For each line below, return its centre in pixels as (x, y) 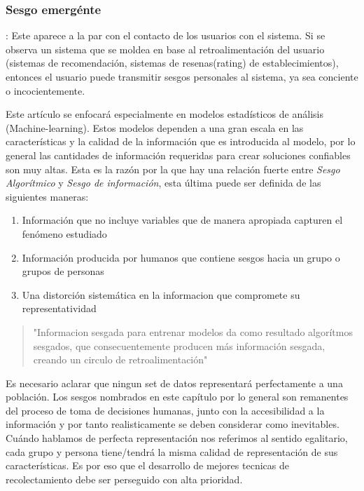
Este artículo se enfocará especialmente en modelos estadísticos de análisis (164, 114)
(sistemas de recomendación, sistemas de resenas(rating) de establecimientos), (172, 63)
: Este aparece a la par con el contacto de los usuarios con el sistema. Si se (166, 35)
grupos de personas (63, 271)
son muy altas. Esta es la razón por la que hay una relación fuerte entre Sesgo (173, 169)
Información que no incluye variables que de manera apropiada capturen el (182, 220)
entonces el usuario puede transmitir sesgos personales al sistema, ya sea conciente (182, 76)
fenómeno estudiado (64, 233)
